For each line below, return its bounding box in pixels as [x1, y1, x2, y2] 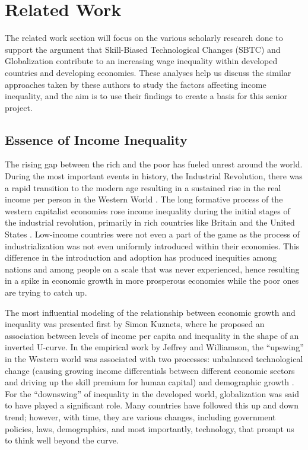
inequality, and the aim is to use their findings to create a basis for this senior [5, 90, 288, 102]
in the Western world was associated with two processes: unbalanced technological [5, 352, 303, 365]
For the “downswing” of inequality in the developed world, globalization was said [5, 387, 299, 400]
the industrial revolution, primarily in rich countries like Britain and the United [5, 216, 295, 229]
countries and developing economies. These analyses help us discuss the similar [5, 66, 291, 78]
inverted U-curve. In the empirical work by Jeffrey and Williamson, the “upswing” [5, 341, 304, 353]
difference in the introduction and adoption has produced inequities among [5, 251, 277, 264]
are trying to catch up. [5, 286, 87, 299]
